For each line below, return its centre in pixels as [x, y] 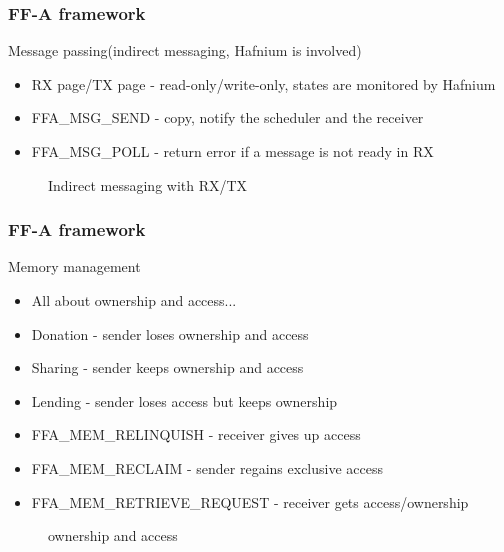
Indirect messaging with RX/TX [148, 184]
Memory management [74, 266]
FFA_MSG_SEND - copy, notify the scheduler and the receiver [227, 117]
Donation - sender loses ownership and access [170, 333]
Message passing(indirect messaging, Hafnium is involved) [185, 50]
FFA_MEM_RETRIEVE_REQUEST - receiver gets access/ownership [250, 501]
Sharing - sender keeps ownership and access [167, 367]
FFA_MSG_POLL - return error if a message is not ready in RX [232, 151]
